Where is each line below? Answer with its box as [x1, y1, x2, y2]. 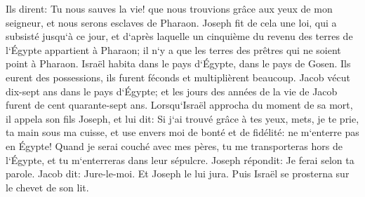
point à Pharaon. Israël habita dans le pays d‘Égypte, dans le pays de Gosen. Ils [6, 56, 351, 71]
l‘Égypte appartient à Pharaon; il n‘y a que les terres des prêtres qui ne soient [6, 42, 341, 57]
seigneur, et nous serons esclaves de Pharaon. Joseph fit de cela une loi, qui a [6, 15, 337, 29]
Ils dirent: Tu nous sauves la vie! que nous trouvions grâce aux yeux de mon [6, 1, 333, 15]
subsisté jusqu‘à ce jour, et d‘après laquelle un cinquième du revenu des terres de [6, 29, 353, 43]
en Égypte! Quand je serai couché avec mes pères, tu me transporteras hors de [6, 138, 343, 153]
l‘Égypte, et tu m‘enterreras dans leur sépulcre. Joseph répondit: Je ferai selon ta [6, 152, 354, 167]
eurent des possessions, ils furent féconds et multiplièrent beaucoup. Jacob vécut [6, 69, 350, 84]
